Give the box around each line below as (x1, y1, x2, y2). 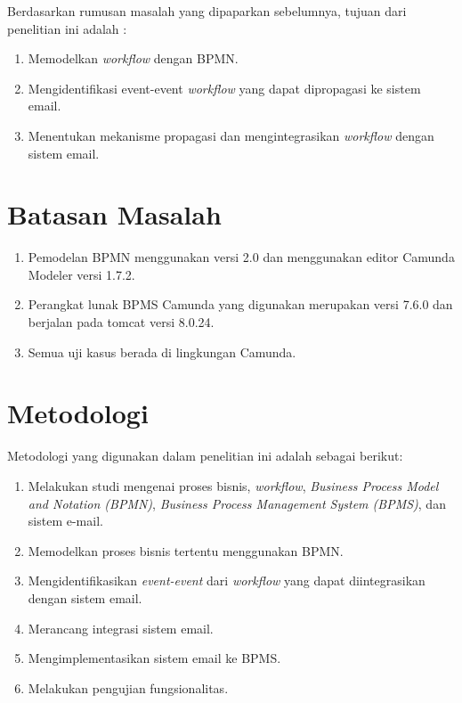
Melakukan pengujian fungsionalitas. (28, 678, 229, 697)
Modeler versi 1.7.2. (28, 265, 135, 283)
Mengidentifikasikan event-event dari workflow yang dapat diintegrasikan (28, 571, 426, 590)
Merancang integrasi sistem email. (28, 618, 214, 637)
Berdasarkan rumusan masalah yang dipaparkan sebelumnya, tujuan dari (7, 2, 407, 20)
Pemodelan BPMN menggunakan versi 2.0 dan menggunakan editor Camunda (28, 248, 455, 266)
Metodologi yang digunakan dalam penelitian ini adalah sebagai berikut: (7, 446, 403, 465)
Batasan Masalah (7, 196, 222, 233)
